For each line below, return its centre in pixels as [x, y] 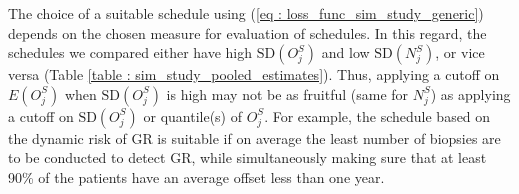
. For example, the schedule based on [377, 115]
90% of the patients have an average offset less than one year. [196, 176]
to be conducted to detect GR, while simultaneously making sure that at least [247, 157]
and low [345, 52]
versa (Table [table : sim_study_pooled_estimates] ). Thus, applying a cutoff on [254, 74]
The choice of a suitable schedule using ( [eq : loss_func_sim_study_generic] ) [246, 13]
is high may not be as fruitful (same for [287, 93]
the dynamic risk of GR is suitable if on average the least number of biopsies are [254, 137]
